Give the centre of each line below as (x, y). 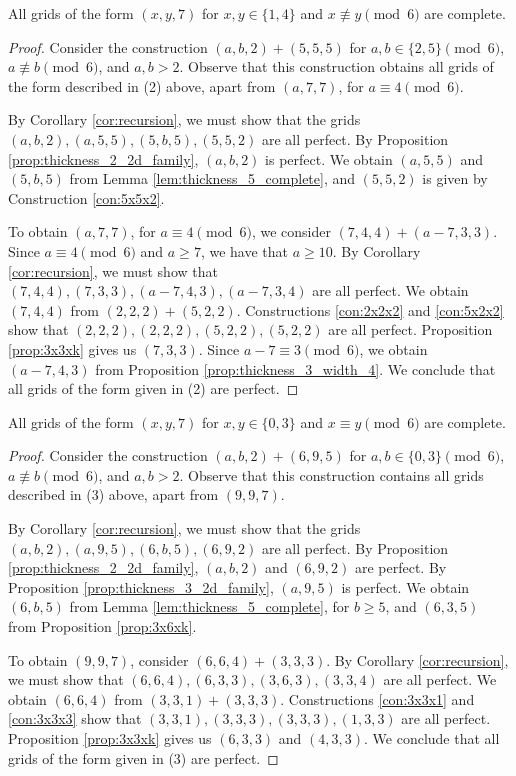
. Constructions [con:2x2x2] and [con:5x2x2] (370, 309)
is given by (455, 178)
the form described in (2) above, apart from (142, 85)
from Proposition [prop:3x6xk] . (102, 626)
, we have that (244, 250)
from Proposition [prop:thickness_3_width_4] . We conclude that (295, 368)
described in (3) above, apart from (113, 494)
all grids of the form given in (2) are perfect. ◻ (153, 388)
